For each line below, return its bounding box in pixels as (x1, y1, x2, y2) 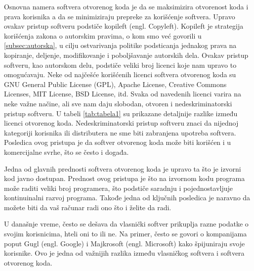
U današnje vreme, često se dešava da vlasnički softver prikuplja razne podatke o (4, 219, 249, 229)
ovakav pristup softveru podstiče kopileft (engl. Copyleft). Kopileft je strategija (4, 21, 244, 31)
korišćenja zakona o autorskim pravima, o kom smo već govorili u (4, 30, 202, 41)
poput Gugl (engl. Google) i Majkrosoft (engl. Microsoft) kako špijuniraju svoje (4, 238, 245, 248)
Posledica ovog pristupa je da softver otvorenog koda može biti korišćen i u (4, 137, 231, 147)
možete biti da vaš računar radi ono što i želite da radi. (4, 202, 171, 212)
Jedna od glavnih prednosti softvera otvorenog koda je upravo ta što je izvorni (4, 163, 241, 174)
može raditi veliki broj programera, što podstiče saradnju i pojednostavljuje (4, 182, 233, 193)
